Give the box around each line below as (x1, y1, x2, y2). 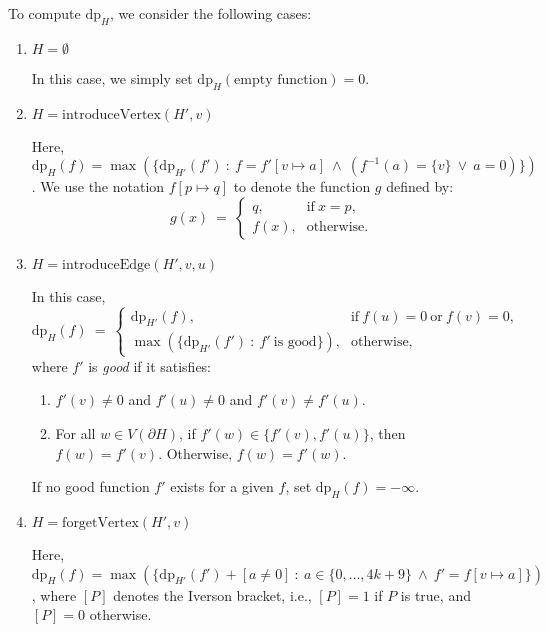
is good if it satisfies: (88, 355, 212, 376)
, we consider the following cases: (109, 3, 312, 23)
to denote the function (233, 176, 371, 197)
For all (55, 422, 96, 443)
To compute (8, 3, 81, 23)
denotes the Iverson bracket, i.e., (113, 584, 312, 605)
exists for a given (170, 476, 274, 497)
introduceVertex (62, 107, 161, 122)
